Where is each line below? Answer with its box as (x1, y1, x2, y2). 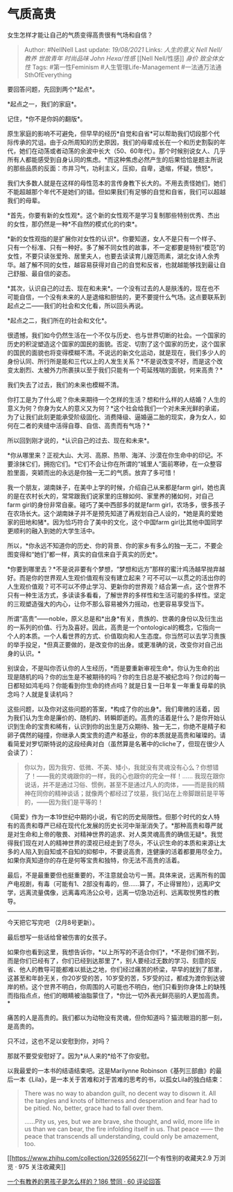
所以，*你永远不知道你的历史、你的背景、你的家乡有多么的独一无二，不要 (7, 541, 217, 549)
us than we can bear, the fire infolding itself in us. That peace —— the (24, 1125, 224, 1133)
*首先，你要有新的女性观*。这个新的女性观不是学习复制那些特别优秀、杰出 (7, 211, 221, 219)
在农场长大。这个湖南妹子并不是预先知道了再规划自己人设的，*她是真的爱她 (7, 509, 223, 517)
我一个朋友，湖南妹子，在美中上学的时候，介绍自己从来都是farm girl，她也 (7, 483, 220, 491)
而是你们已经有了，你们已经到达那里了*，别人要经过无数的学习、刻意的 (7, 956, 212, 965)
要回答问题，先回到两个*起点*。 (7, 85, 99, 93)
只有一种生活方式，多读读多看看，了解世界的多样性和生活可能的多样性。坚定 (7, 590, 226, 599)
